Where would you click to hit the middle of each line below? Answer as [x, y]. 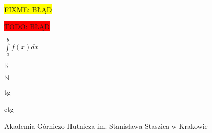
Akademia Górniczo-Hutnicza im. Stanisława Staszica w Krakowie [106, 126]
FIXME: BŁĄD [28, 9]
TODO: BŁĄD [27, 26]
